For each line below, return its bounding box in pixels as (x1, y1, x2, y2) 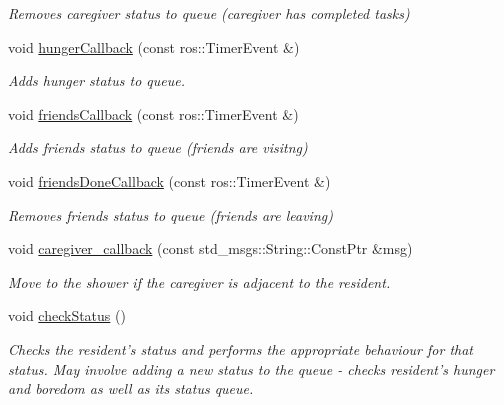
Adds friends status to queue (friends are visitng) (8, 137, 308, 158)
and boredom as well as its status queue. (8, 378, 254, 399)
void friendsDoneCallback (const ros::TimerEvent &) (8, 170, 331, 191)
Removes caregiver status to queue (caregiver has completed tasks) (8, 3, 410, 23)
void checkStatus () (8, 305, 126, 326)
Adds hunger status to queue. (8, 70, 185, 91)
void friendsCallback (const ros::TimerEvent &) (8, 103, 299, 124)
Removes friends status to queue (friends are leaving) (8, 204, 333, 225)
